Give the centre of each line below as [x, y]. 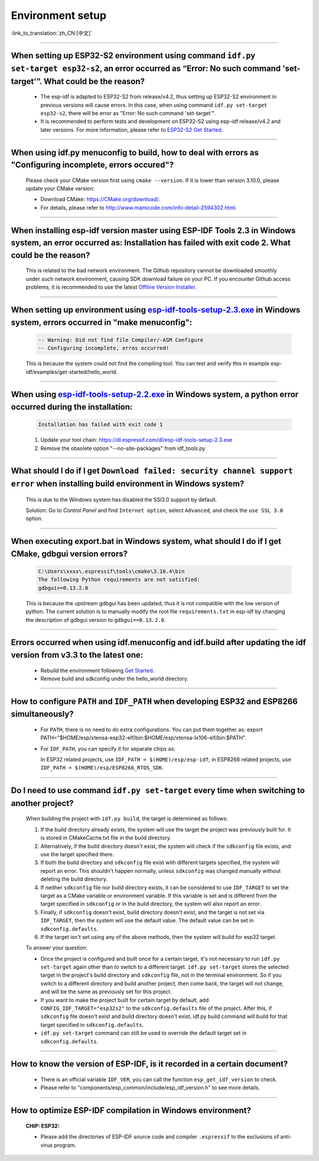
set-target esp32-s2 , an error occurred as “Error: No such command [146, 68]
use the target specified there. [77, 855]
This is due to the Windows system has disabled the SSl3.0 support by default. [121, 500]
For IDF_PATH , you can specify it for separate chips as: [108, 749]
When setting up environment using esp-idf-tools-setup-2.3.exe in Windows [156, 310]
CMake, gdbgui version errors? [69, 554]
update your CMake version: [60, 188]
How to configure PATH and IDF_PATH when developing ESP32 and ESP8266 [154, 701]
